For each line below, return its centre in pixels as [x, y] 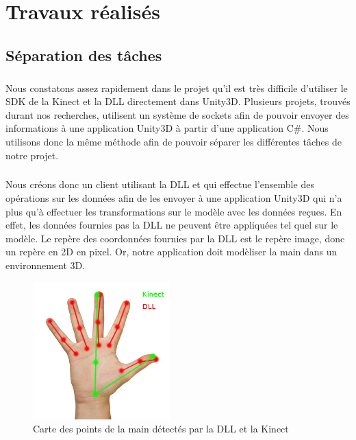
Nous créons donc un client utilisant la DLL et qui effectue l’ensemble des [160, 184]
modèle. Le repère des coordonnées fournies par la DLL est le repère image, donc [175, 238]
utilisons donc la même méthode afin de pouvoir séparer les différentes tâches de [174, 141]
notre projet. [32, 155]
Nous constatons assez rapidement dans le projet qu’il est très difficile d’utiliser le [177, 88]
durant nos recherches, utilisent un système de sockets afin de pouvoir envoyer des [177, 114]
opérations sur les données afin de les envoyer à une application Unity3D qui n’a [174, 198]
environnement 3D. [46, 265]
